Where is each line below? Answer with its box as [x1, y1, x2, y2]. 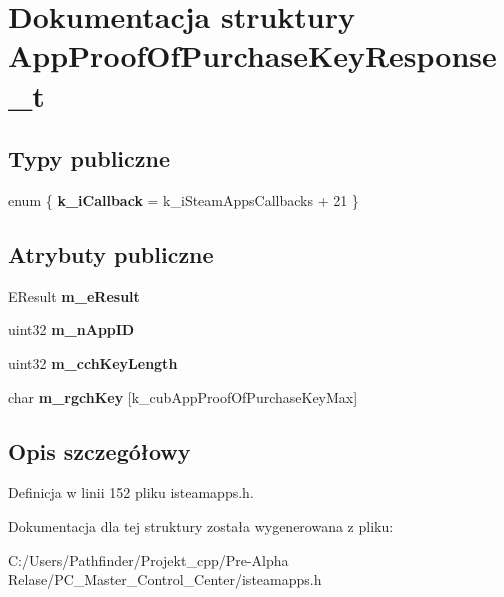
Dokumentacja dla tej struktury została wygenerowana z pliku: [8, 515, 394, 536]
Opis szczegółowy [8, 435, 191, 466]
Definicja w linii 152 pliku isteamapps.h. [8, 482, 254, 503]
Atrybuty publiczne [8, 238, 214, 269]
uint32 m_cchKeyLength [8, 352, 178, 373]
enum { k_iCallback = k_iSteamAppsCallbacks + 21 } [8, 189, 359, 210]
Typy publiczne [8, 143, 171, 174]
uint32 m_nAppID [8, 319, 135, 340]
